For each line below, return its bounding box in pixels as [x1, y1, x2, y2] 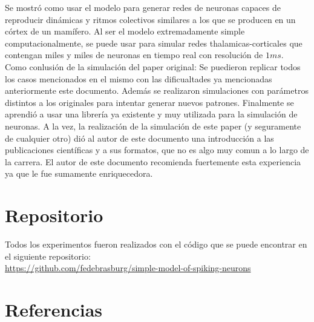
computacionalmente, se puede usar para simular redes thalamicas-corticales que [5, 36, 303, 49]
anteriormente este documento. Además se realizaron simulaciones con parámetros [5, 84, 309, 97]
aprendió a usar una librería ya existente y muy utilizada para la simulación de [5, 108, 298, 120]
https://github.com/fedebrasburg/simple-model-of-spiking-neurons [5, 261, 251, 274]
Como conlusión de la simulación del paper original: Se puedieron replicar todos [5, 60, 301, 73]
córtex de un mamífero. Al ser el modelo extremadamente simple [5, 25, 245, 38]
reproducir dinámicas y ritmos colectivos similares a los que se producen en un [5, 13, 296, 25]
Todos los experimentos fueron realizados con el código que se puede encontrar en [5, 238, 307, 251]
